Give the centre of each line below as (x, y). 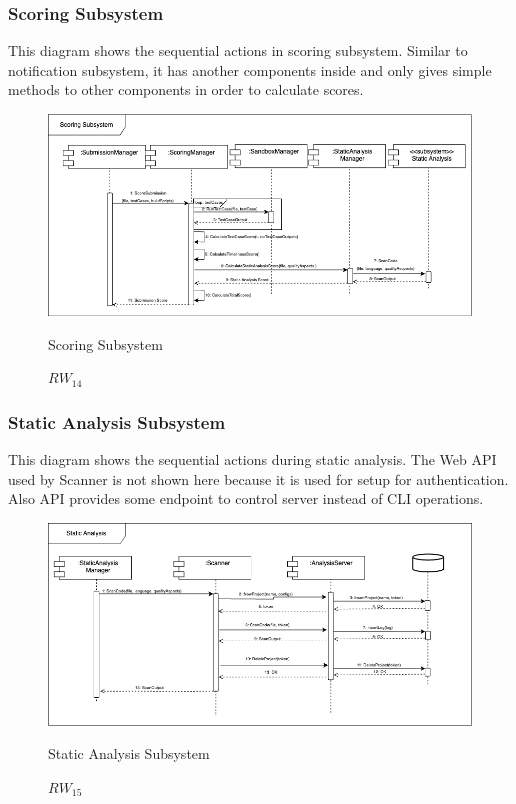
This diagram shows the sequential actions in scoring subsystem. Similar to (238, 50)
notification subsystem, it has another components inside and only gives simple (250, 69)
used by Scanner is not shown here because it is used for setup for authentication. (258, 478)
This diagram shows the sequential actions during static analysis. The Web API (252, 459)
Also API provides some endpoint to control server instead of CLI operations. (246, 498)
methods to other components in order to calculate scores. (186, 89)
